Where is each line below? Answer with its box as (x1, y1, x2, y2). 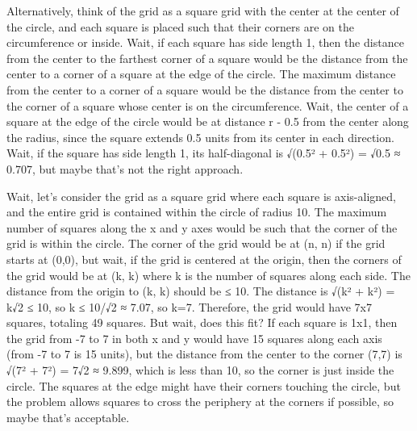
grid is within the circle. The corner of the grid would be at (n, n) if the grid (6, 235, 386, 252)
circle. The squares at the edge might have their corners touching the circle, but (6, 377, 401, 394)
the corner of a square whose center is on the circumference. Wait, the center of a (6, 97, 409, 114)
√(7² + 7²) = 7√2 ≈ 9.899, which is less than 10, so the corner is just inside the (6, 362, 394, 379)
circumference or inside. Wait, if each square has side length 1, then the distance (6, 34, 404, 51)
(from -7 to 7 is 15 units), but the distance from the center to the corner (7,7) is (6, 345, 402, 362)
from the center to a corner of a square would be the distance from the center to (6, 81, 403, 98)
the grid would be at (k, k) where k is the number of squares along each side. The (6, 266, 411, 283)
